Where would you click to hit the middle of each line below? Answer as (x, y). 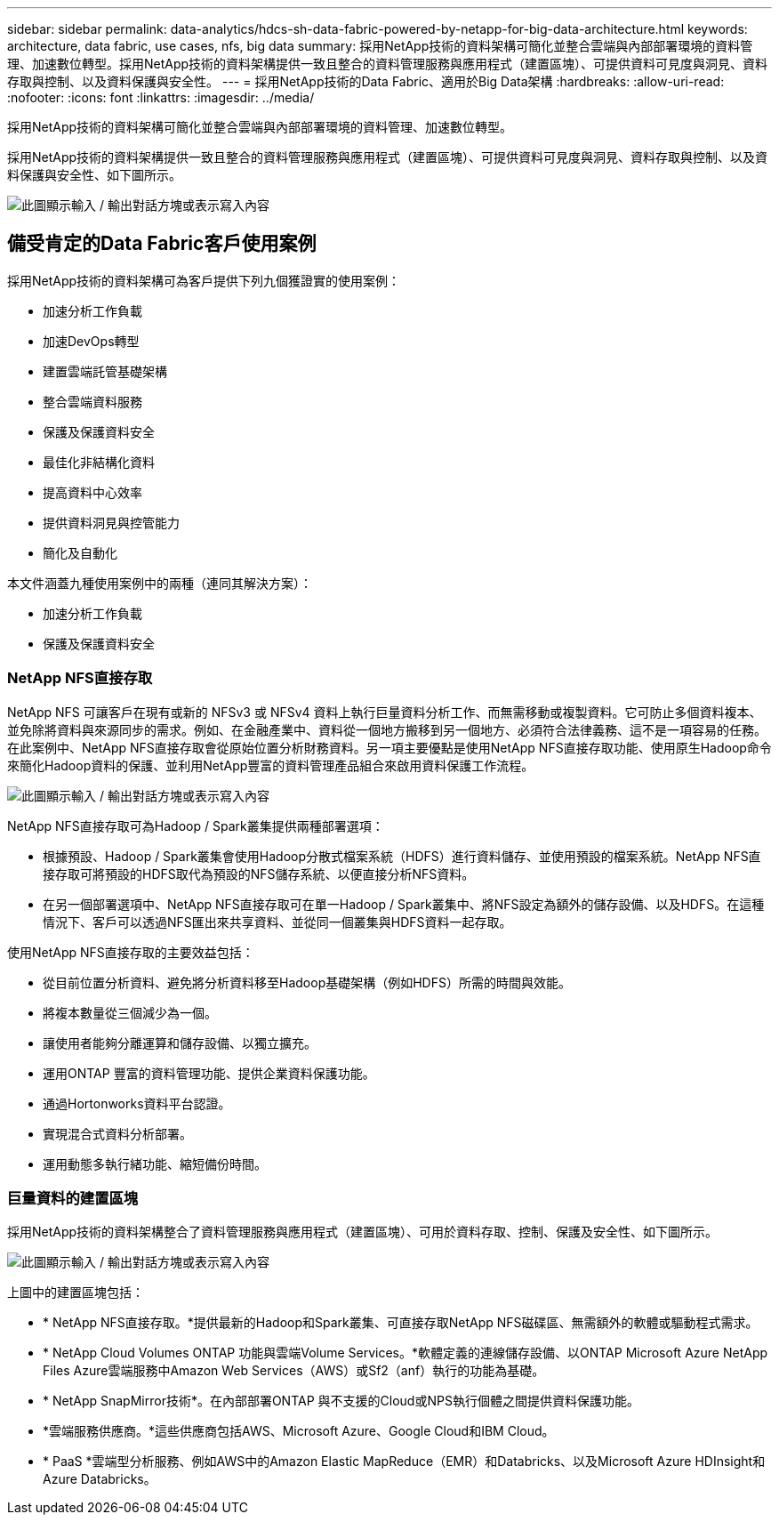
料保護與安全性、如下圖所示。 (94, 175)
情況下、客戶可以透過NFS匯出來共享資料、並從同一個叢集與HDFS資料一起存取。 (277, 922)
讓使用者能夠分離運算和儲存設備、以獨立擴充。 (180, 1043)
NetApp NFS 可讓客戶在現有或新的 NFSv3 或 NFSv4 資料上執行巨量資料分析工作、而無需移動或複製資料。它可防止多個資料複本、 (385, 712)
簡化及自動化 (80, 552)
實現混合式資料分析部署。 (117, 1133)
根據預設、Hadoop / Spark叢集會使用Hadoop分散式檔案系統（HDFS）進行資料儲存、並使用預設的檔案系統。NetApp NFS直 (402, 856)
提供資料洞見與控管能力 (111, 522)
